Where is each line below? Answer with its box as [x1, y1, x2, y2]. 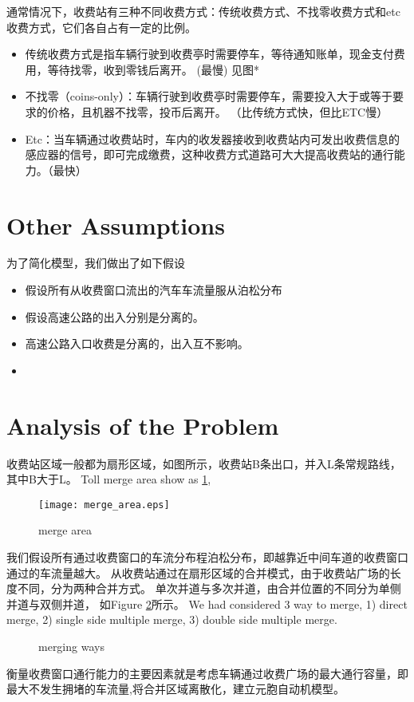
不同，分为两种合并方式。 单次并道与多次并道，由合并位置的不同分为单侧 [17, 580, 401, 597]
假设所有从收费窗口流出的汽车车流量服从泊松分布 [25, 282, 282, 298]
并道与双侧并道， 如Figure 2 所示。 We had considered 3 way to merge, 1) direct [6, 595, 408, 612]
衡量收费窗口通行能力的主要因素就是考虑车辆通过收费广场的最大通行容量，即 [6, 665, 408, 681]
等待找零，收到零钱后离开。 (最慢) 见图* [47, 61, 260, 77]
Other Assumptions [6, 208, 225, 241]
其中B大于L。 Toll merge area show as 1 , [6, 471, 211, 487]
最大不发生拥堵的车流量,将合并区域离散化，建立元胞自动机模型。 [6, 680, 345, 697]
